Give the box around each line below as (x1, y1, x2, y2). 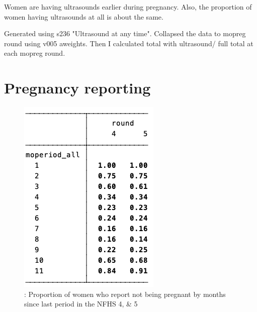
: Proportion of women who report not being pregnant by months (24, 288, 226, 299)
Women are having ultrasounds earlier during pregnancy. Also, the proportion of (4, 2, 252, 12)
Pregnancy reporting (4, 77, 151, 98)
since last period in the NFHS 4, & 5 (24, 298, 138, 309)
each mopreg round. (4, 48, 65, 58)
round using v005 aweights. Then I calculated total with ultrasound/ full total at (4, 38, 253, 48)
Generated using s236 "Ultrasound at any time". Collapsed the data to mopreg (4, 28, 246, 39)
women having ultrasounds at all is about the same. (4, 11, 163, 22)
